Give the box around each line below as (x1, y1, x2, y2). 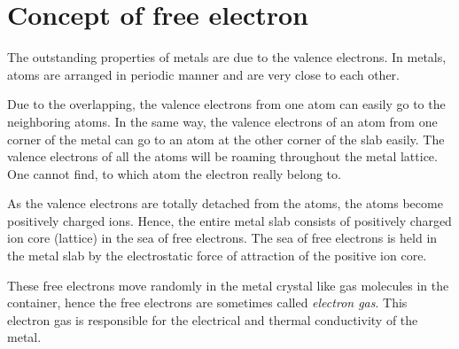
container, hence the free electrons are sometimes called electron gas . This (7, 293, 408, 312)
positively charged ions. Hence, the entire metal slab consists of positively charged (7, 211, 452, 229)
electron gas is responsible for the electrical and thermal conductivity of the (7, 310, 418, 329)
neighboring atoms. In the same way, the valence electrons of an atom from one (7, 112, 438, 130)
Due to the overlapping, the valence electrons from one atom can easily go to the (7, 95, 446, 113)
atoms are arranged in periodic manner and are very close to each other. (7, 65, 401, 83)
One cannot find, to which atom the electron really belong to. (7, 164, 341, 182)
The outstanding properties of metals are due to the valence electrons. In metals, (7, 48, 447, 66)
